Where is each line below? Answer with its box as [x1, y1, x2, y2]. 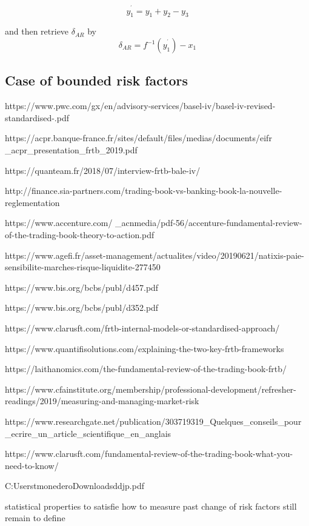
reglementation [5, 196, 60, 208]
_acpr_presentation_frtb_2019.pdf [5, 144, 138, 156]
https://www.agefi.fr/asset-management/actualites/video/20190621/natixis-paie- [5, 248, 304, 261]
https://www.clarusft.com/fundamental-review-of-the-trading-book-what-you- [5, 447, 293, 460]
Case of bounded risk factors [5, 71, 188, 90]
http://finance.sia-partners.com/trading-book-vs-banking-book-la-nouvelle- [5, 184, 282, 197]
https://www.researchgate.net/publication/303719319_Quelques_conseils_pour [5, 414, 302, 427]
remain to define [5, 511, 65, 524]
